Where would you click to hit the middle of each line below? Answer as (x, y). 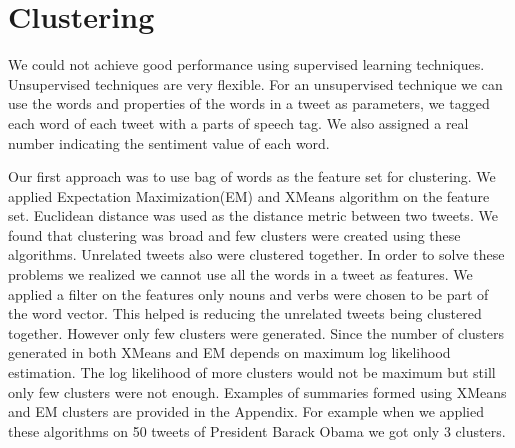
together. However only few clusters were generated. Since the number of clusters (256, 332)
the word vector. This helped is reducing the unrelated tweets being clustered (245, 313)
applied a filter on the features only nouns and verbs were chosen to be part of (248, 293)
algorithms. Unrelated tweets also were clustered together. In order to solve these (256, 254)
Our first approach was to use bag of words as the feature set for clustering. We (252, 176)
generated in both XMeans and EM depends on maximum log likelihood (229, 352)
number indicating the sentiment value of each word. (169, 142)
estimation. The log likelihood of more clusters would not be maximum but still (252, 372)
